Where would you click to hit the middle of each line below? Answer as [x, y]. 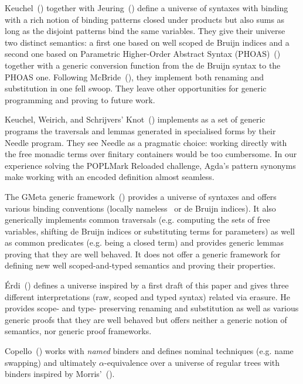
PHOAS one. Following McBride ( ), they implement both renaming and [135, 77]
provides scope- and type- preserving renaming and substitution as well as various [152, 308]
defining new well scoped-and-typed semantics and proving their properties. [140, 265]
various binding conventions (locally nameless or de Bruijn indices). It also [140, 208]
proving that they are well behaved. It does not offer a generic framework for [143, 254]
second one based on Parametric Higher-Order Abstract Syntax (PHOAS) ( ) [143, 54]
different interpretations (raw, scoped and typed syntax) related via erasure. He [148, 296]
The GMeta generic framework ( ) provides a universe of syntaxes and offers [141, 196]
